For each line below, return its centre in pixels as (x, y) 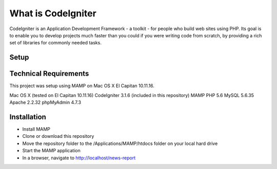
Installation (28, 117)
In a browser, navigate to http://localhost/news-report (79, 158)
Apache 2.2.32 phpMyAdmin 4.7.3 (45, 103)
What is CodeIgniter (53, 13)
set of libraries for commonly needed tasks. (56, 43)
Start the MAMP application (51, 151)
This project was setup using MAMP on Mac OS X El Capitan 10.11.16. (82, 86)
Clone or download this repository (58, 136)
